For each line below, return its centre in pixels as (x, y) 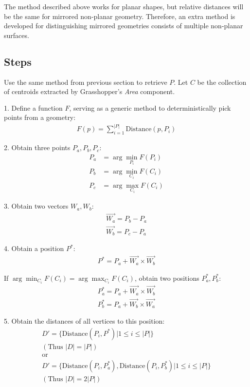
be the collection (222, 82)
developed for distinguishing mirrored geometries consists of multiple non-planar (124, 26)
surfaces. (17, 35)
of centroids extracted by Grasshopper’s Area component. (89, 91)
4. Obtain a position (34, 248)
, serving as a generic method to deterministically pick (150, 107)
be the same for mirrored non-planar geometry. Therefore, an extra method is (120, 16)
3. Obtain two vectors (36, 206)
